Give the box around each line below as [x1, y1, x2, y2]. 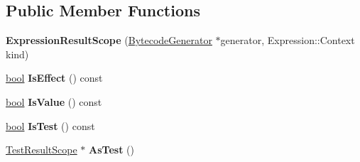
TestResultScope [6, 142, 77, 157]
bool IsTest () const [6, 118, 95, 133]
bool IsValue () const [6, 94, 102, 109]
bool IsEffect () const [6, 70, 103, 85]
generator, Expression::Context [220, 33, 355, 48]
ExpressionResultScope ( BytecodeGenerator [6, 33, 212, 48]
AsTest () [89, 142, 134, 157]
